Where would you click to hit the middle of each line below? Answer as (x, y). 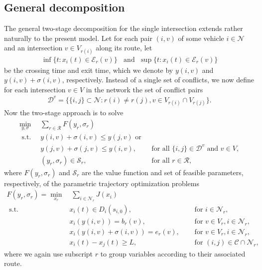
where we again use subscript (49, 253)
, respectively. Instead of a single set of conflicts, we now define (158, 80)
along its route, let (124, 48)
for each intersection (35, 89)
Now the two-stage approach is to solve (64, 113)
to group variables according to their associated (173, 253)
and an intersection (33, 48)
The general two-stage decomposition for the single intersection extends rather (124, 28)
